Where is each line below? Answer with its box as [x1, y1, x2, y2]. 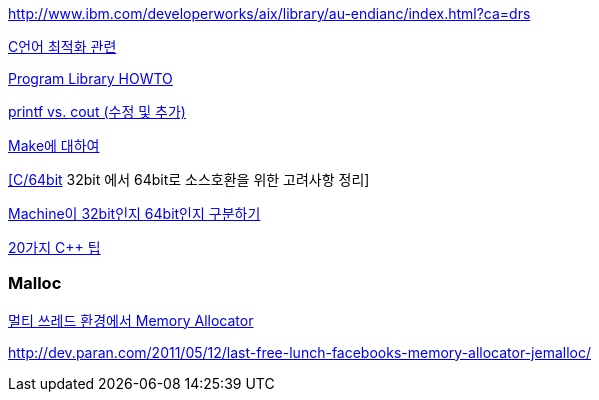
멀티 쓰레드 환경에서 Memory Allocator [8, 311, 254, 329]
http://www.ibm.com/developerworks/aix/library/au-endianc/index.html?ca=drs [8, 5, 531, 22]
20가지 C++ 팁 [8, 239, 101, 256]
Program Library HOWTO [8, 70, 173, 87]
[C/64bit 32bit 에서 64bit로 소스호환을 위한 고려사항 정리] [8, 171, 370, 188]
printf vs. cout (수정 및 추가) [8, 103, 186, 120]
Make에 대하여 [8, 137, 100, 154]
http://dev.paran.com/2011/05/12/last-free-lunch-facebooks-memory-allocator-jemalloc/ [8, 343, 591, 361]
